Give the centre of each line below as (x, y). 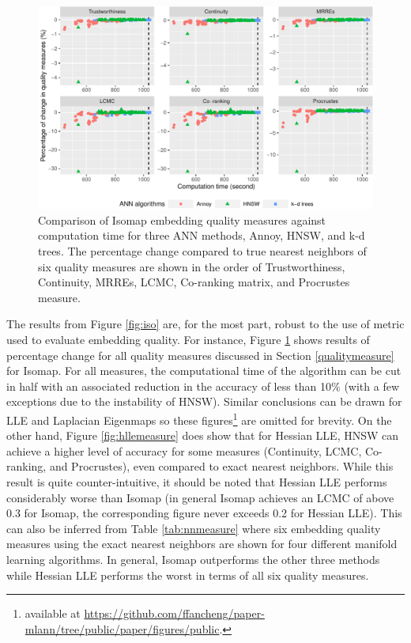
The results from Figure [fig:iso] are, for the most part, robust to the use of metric (205, 324)
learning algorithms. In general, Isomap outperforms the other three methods (193, 560)
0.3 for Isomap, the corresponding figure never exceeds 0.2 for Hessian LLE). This (204, 513)
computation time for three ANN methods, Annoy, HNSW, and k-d (202, 235)
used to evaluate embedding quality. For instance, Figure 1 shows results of (188, 340)
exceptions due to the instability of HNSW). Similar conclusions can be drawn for (204, 401)
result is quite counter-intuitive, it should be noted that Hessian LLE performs (197, 482)
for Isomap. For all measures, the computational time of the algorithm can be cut (204, 371)
